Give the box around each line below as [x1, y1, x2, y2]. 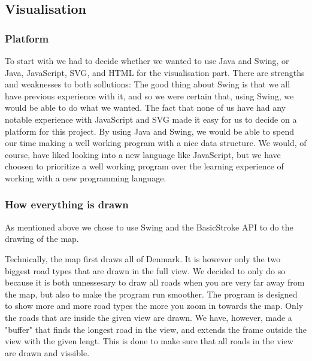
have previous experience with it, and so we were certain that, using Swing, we [5, 89, 294, 102]
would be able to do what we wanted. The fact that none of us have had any [5, 101, 286, 114]
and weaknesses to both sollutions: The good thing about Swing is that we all [5, 78, 290, 90]
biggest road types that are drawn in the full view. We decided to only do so [5, 264, 286, 277]
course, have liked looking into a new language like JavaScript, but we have [5, 148, 281, 160]
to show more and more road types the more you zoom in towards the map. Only [5, 299, 304, 312]
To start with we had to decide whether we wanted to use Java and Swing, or [5, 54, 289, 66]
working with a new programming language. [5, 171, 166, 184]
